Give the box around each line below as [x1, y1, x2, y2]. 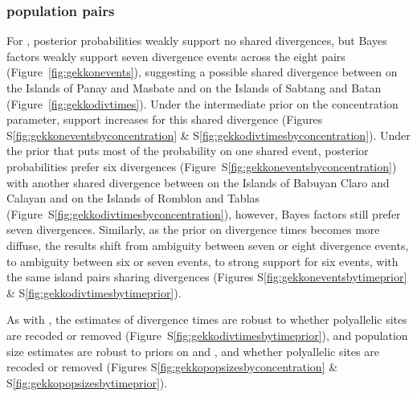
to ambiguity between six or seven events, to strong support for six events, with [6, 252, 399, 269]
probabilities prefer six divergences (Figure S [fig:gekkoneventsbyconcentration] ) [6, 158, 397, 174]
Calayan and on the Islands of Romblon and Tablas [6, 190, 260, 207]
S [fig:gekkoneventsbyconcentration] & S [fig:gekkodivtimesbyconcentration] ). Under [6, 126, 411, 143]
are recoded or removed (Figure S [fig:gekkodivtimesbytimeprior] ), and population [6, 326, 408, 343]
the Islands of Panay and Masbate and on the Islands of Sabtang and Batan [6, 80, 382, 96]
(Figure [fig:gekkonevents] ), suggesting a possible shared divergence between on [6, 63, 398, 80]
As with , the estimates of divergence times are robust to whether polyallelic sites [6, 311, 407, 328]
